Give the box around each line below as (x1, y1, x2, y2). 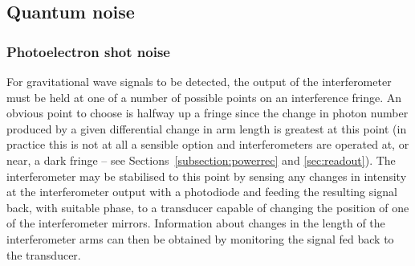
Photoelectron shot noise (6, 41, 170, 61)
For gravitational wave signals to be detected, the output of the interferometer (6, 73, 392, 89)
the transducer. (6, 246, 81, 263)
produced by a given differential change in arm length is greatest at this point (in (6, 120, 407, 137)
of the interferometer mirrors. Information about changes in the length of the (6, 215, 385, 231)
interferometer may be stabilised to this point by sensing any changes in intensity (6, 167, 407, 184)
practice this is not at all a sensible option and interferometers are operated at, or (6, 136, 409, 153)
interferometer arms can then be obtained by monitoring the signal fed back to (6, 230, 394, 247)
